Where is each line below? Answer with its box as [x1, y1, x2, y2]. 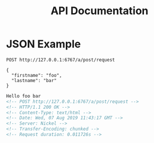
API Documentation [50, 4, 149, 18]
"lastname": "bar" [11, 77, 57, 83]
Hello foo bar [6, 93, 41, 99]
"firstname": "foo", [11, 72, 62, 78]
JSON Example [6, 37, 81, 51]
